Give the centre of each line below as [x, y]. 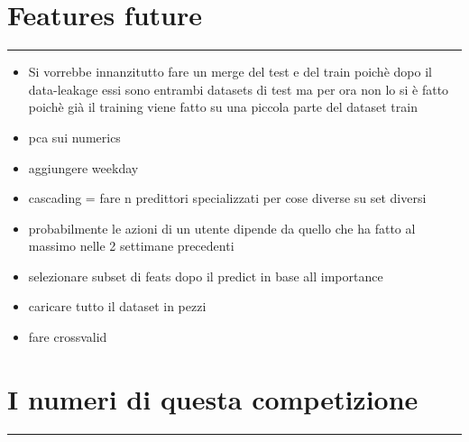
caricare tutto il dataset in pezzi [117, 306]
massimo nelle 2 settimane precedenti [131, 246]
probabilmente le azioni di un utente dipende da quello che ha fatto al [222, 228]
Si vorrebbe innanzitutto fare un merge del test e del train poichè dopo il [230, 72]
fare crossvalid [68, 337]
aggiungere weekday [83, 167]
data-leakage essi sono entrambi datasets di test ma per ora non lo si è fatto [239, 89]
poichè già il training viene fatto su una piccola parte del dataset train [223, 107]
